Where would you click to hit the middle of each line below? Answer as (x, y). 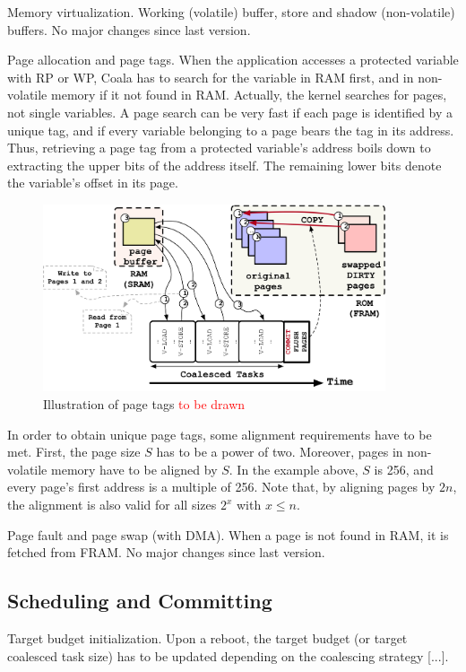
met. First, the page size (74, 452)
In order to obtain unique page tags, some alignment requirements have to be (220, 434)
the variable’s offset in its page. (93, 183)
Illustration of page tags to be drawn (144, 404)
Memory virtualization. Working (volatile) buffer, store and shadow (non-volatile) (231, 12)
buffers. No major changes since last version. (129, 29)
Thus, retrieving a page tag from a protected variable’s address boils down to (219, 148)
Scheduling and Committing (140, 601)
